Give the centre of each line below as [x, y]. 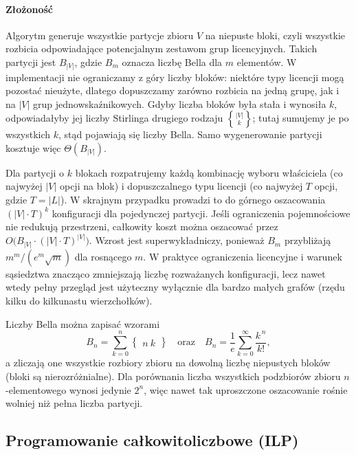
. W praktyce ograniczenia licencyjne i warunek [243, 256]
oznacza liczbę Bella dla [172, 62]
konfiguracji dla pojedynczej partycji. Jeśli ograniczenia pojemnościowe [201, 213]
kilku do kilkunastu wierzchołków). [79, 300]
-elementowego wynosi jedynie [68, 389]
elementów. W [267, 62]
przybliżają [308, 240]
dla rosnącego [103, 256]
